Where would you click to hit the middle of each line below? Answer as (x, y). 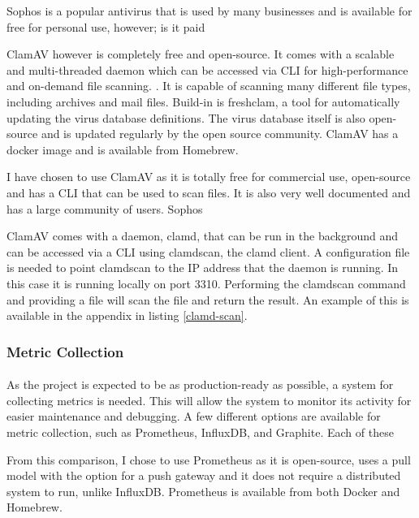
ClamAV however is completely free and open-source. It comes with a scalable (201, 54)
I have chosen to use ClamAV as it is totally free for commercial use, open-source (209, 177)
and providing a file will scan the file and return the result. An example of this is (208, 299)
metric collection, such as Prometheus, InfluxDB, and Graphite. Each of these (200, 432)
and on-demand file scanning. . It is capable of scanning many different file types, (209, 86)
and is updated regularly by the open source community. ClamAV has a (220, 134)
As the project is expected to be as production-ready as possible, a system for (200, 384)
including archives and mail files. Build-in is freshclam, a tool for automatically (203, 101)
